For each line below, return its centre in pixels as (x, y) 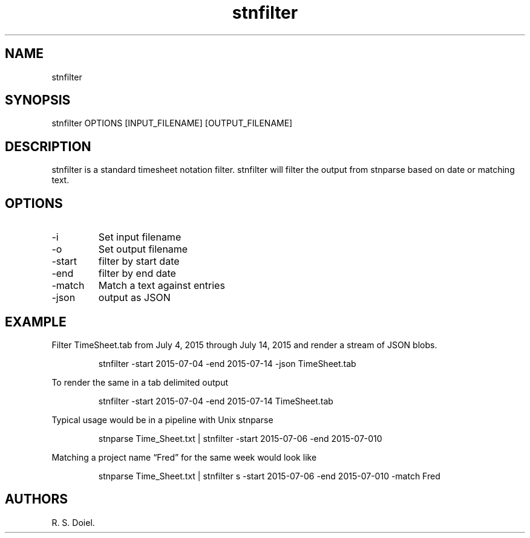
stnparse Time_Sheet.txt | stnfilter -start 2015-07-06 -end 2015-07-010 (240, 438)
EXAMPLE (36, 322)
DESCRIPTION (48, 146)
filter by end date (137, 274)
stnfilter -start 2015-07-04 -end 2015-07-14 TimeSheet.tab (216, 401)
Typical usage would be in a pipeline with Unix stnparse (162, 420)
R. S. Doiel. (73, 522)
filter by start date (139, 261)
